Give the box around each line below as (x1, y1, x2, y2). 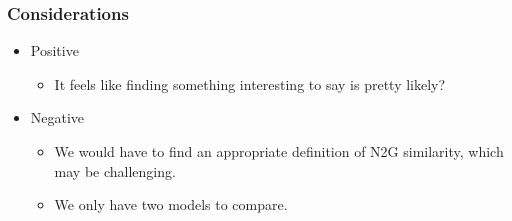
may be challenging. (54, 160, 176, 181)
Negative (30, 107, 85, 128)
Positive (30, 40, 79, 61)
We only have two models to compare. (54, 194, 288, 215)
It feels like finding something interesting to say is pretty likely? (54, 73, 446, 94)
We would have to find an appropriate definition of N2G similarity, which (54, 141, 504, 161)
